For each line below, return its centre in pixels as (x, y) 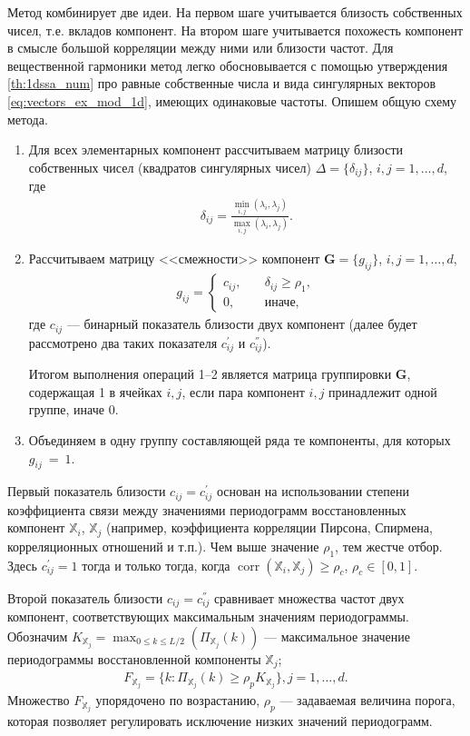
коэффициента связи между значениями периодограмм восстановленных (207, 509)
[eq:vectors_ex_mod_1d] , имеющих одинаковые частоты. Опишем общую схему (232, 100)
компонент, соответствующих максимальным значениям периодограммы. (208, 617)
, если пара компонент (243, 391)
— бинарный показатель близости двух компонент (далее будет (242, 324)
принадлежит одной (383, 391)
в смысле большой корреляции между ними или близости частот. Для (201, 48)
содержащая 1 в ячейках (95, 391)
